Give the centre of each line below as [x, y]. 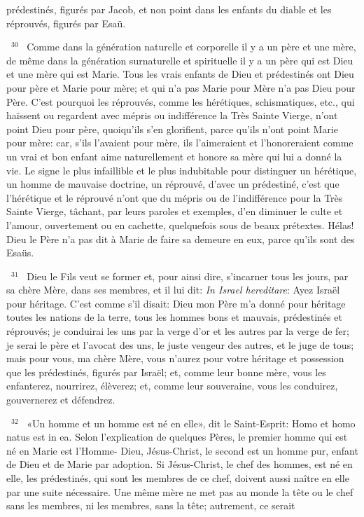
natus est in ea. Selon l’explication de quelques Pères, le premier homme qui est [177, 437]
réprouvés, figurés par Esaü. [66, 23]
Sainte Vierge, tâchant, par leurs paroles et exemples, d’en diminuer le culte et [175, 211]
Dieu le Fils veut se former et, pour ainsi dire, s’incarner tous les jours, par [188, 276]
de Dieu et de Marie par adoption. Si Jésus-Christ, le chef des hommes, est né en [180, 464]
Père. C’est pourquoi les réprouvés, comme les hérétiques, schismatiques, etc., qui [181, 101]
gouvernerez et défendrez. [61, 400]
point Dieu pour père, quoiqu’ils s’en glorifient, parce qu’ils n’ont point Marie [172, 129]
